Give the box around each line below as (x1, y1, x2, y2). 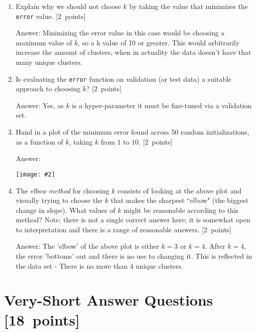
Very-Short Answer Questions (4, 290, 213, 310)
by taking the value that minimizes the (129, 1, 248, 11)
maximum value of (15, 37, 72, 47)
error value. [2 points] (15, 10, 86, 21)
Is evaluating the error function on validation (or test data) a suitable (15, 73, 232, 84)
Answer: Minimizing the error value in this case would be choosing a (15, 27, 225, 38)
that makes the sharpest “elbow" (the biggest (111, 195, 249, 205)
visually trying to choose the (15, 195, 103, 205)
